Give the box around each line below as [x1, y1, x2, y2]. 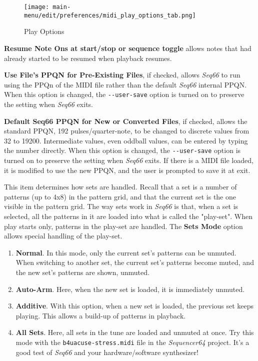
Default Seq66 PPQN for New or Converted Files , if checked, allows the [4, 115, 247, 126]
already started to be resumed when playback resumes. [4, 52, 172, 63]
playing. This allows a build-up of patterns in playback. [15, 310, 186, 320]
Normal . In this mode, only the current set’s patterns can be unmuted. [15, 247, 236, 257]
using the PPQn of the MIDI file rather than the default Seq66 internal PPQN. [4, 79, 247, 89]
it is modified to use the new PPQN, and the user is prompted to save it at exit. [4, 164, 250, 175]
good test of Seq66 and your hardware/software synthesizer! [15, 346, 198, 357]
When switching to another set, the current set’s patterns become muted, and [15, 257, 254, 267]
